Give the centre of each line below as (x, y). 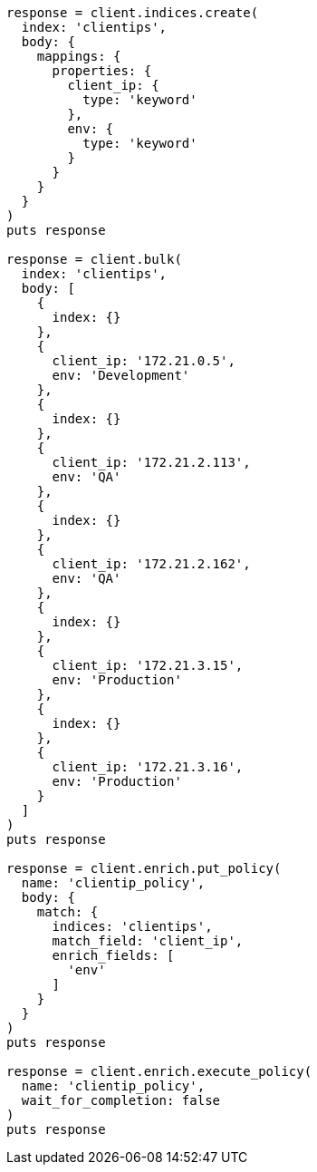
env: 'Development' (121, 375)
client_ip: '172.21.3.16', (148, 767)
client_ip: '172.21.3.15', (148, 665)
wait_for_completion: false (121, 1100)
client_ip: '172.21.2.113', (151, 462)
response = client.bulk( (94, 259)
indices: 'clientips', (132, 926)
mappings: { (79, 56)
